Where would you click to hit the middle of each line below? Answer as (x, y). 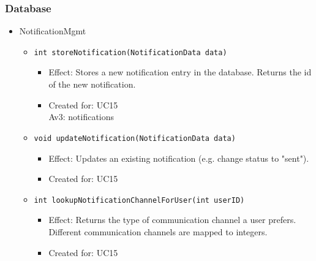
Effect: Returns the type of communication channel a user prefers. (172, 220)
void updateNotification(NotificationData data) (135, 138)
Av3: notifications (81, 117)
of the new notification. (92, 84)
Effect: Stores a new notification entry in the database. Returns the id (180, 72)
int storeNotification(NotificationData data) (130, 52)
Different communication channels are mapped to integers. (158, 231)
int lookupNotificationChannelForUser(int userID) (139, 200)
